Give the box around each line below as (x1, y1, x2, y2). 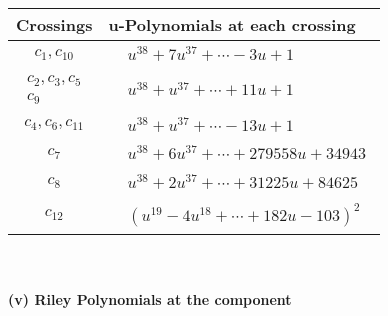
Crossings (16, 13, 93, 36)
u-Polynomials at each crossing (108, 13, 356, 36)
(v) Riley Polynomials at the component (8, 289, 292, 310)
